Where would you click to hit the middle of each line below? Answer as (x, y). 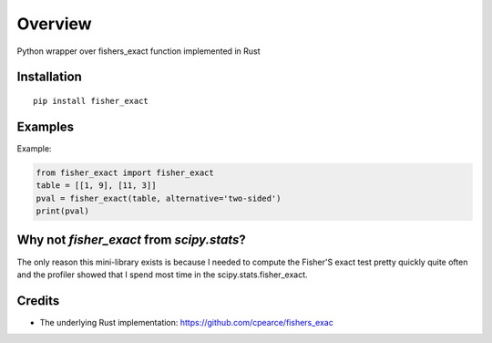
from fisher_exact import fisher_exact (125, 172)
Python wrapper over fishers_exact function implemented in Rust (138, 51)
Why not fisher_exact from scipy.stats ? (131, 240)
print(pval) (63, 211)
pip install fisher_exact (91, 101)
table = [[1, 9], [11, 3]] (96, 186)
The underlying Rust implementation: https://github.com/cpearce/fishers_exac (187, 322)
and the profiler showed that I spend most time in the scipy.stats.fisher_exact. (163, 275)
